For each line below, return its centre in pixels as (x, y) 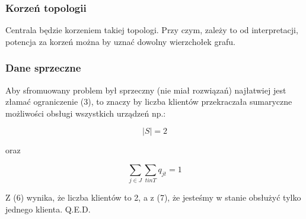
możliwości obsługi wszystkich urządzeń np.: (86, 113)
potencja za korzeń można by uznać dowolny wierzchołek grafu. (120, 41)
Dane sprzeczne (43, 68)
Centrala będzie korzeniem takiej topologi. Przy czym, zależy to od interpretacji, (152, 30)
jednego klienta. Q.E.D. (48, 209)
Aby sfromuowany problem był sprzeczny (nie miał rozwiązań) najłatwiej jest (146, 90)
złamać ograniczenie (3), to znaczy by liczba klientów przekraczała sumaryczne (149, 102)
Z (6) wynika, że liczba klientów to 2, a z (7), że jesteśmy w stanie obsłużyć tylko (153, 197)
